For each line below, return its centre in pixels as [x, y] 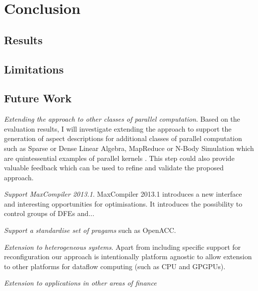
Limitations [34, 69]
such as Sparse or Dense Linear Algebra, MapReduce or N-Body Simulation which [129, 148]
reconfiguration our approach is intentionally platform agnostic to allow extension [128, 256]
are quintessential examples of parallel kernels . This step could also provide [119, 158]
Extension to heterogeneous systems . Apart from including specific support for [123, 247]
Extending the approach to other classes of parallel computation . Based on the [122, 119]
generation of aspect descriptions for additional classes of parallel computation [123, 138]
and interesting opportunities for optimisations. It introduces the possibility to [123, 203]
